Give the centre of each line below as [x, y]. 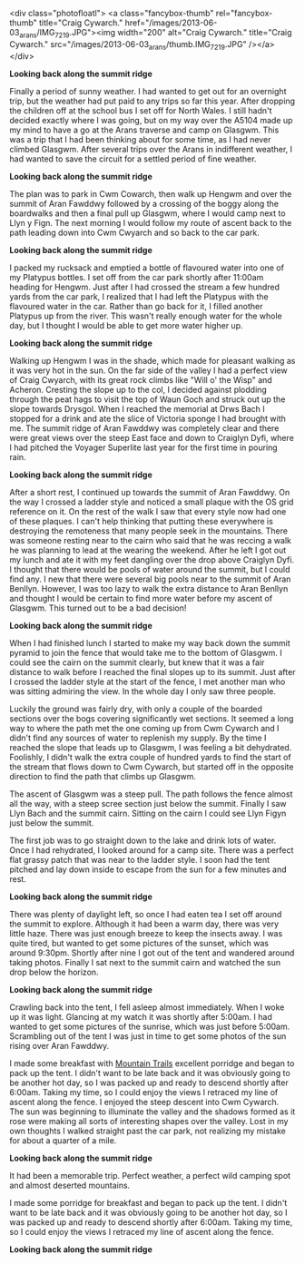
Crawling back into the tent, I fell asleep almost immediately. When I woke [147, 1007]
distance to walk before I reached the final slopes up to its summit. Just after [152, 671]
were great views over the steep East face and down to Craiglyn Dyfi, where [152, 437]
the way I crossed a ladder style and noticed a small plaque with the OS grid [152, 502]
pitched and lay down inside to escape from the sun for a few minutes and [148, 869]
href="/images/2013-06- [171, 23]
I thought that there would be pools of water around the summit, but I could [150, 569]
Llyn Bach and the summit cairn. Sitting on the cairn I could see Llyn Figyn [148, 813]
